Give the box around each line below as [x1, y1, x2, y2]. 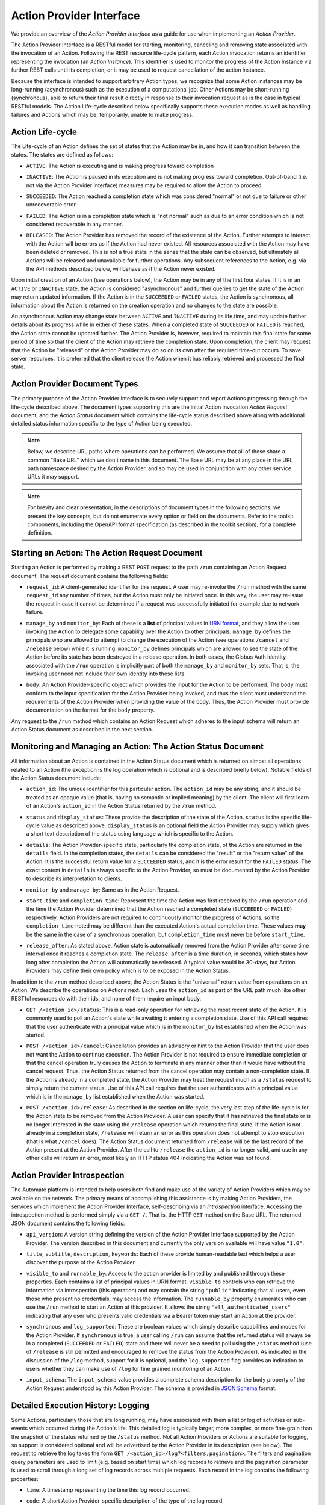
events [11, 1424, 28, 1432]
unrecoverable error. [26, 201, 78, 208]
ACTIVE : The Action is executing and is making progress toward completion [26, 162, 214, 169]
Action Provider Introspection [11, 1170, 125, 1181]
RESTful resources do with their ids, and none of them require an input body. [11, 995, 202, 1002]
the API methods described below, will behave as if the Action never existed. [26, 265, 216, 273]
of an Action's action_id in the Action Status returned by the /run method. [26, 802, 217, 810]
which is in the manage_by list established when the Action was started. [26, 1093, 205, 1100]
